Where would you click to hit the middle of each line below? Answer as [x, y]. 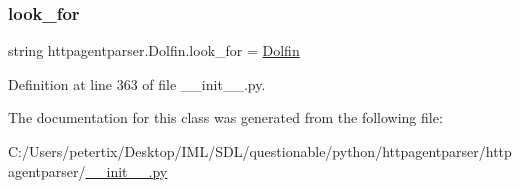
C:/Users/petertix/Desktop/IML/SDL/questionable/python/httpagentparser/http [260, 151]
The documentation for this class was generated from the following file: [225, 117]
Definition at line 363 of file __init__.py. [137, 83]
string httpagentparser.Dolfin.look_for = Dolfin [154, 50]
